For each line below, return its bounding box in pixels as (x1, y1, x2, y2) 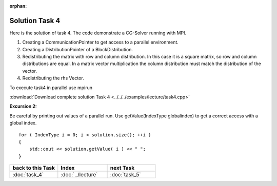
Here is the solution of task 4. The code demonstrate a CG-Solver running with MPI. (9, 30, 187, 36)
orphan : (9, 3, 27, 9)
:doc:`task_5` (110, 171, 141, 178)
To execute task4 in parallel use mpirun (9, 85, 92, 91)
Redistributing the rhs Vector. (22, 75, 84, 81)
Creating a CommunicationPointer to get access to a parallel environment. (22, 39, 179, 46)
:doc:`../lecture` (61, 171, 98, 178)
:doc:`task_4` (12, 171, 44, 178)
